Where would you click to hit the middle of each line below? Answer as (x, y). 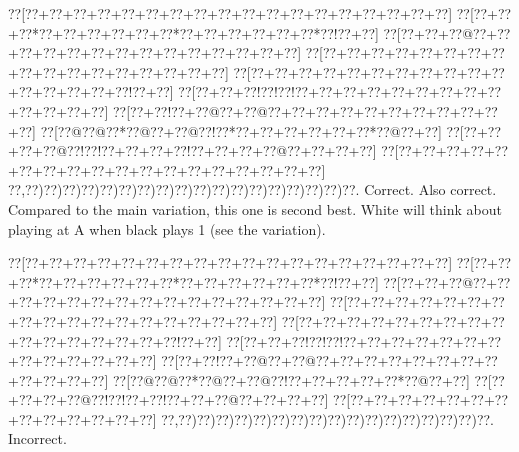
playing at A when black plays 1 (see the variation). (167, 228)
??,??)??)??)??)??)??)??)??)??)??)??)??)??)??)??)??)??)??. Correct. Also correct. (252, 189)
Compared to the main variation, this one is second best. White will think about (255, 208)
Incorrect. (37, 438)
